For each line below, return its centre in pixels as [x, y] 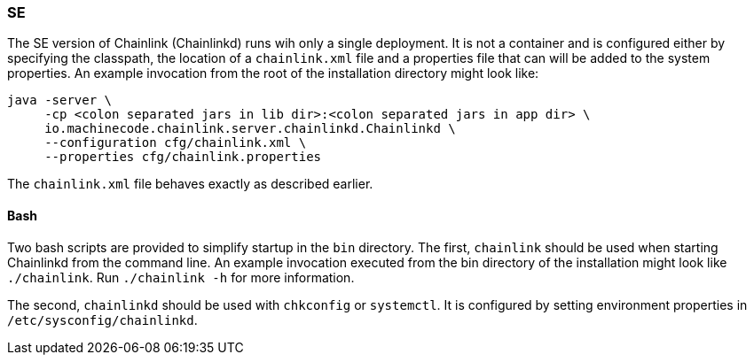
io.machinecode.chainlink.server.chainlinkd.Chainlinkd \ [250, 129]
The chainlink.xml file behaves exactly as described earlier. [190, 184]
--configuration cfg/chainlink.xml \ [176, 143]
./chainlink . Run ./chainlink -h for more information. [181, 277]
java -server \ [60, 100]
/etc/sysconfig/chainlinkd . [102, 320]
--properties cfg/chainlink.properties [183, 157]
